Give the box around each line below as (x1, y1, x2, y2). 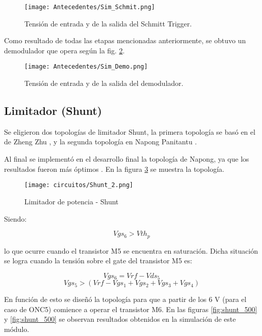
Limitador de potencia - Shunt (24, 196, 119, 206)
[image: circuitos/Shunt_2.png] (24, 181, 133, 189)
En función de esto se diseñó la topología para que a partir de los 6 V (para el (4, 294, 247, 304)
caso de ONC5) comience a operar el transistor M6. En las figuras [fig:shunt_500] (4, 303, 257, 314)
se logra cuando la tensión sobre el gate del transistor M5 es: (4, 255, 193, 266)
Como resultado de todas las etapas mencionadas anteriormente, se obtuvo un (4, 35, 246, 46)
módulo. (4, 323, 29, 334)
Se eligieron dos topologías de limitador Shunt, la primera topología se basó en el (4, 126, 255, 137)
